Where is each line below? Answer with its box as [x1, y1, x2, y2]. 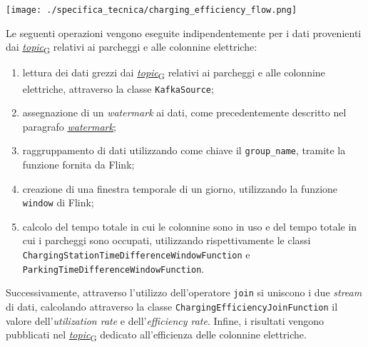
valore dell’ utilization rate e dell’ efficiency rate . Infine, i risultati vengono [6, 313, 324, 328]
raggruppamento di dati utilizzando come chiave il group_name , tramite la [22, 143, 346, 158]
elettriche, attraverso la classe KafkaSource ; [22, 81, 214, 96]
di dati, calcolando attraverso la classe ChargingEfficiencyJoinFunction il [6, 299, 338, 313]
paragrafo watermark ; [22, 119, 116, 134]
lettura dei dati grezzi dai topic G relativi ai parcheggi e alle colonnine [22, 65, 325, 82]
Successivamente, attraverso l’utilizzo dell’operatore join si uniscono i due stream [6, 285, 362, 300]
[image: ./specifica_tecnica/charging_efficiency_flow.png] [6, 5, 297, 15]
